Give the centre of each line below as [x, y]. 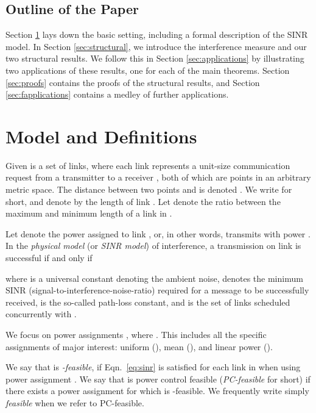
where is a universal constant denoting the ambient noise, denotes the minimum [154, 278]
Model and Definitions [101, 136]
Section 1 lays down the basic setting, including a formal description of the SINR [157, 34]
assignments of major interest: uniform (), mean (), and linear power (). [139, 346]
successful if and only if [49, 258]
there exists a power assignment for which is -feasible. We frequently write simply [157, 391]
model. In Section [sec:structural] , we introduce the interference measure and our [156, 46]
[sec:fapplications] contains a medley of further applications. [117, 94]
